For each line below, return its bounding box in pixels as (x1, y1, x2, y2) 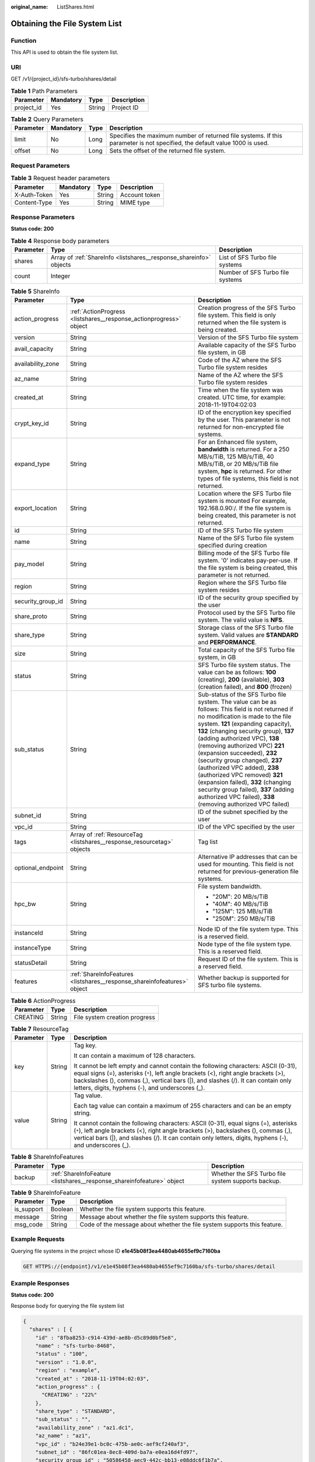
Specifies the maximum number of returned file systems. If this (109, 132, 282, 140)
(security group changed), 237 (198, 756, 282, 764)
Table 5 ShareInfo (10, 287, 60, 295)
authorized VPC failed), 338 (198, 793, 275, 801)
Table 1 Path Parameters (10, 87, 78, 95)
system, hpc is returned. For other (198, 467, 292, 475)
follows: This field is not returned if (198, 705, 294, 713)
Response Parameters (10, 213, 75, 221)
